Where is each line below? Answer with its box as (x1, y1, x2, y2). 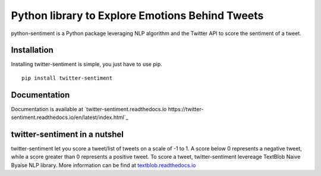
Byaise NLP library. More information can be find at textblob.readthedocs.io (11, 161, 196, 169)
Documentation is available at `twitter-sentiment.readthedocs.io (11, 105, 167, 112)
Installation (11, 45, 53, 55)
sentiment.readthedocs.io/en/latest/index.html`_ (11, 114, 128, 121)
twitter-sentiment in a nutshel (11, 129, 124, 139)
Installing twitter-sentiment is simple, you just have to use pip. (11, 61, 163, 68)
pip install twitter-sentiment (21, 74, 113, 81)
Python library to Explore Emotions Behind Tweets (11, 9, 264, 22)
